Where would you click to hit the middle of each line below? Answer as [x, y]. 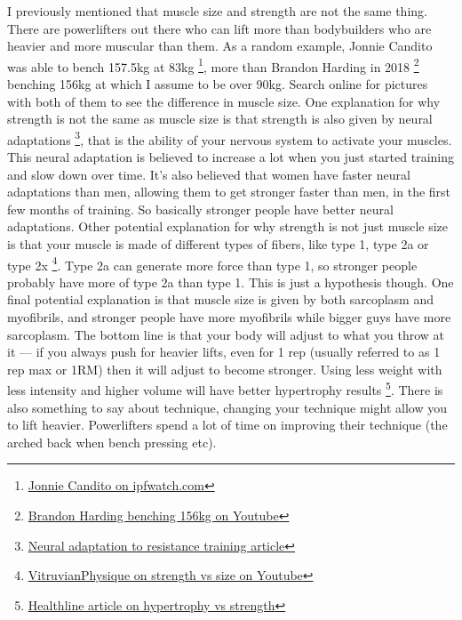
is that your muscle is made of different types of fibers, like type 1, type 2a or [218, 244]
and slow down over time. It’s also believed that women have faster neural [209, 174]
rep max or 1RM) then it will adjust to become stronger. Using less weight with [225, 369]
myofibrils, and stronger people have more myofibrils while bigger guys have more [229, 317]
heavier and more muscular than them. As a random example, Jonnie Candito [220, 46]
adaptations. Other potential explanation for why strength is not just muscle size [228, 226]
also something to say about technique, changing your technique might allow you [227, 407]
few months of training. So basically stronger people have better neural [200, 209]
